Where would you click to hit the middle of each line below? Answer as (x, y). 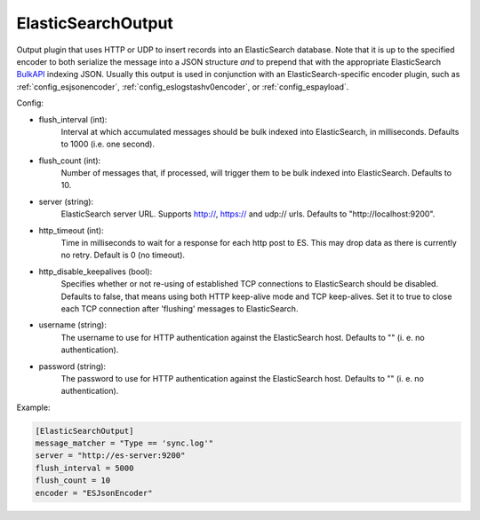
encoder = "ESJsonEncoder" (94, 493)
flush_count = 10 (73, 481)
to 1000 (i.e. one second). (108, 144)
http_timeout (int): (71, 230)
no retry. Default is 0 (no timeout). (123, 255)
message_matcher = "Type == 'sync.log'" (124, 443)
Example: (33, 407)
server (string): (66, 201)
